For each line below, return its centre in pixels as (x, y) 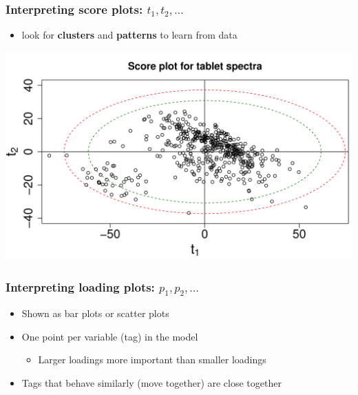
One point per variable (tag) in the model (110, 336)
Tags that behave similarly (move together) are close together (151, 382)
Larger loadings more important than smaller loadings (152, 359)
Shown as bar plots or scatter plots (95, 313)
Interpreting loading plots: (80, 286)
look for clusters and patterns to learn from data (129, 35)
